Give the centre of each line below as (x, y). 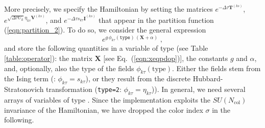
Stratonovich (24, 89)
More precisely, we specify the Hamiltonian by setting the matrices (109, 9)
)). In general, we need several (198, 89)
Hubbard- (208, 78)
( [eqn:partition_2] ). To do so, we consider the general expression (105, 30)
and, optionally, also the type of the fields (69, 68)
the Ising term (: (30, 78)
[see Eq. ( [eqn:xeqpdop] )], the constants (166, 58)
